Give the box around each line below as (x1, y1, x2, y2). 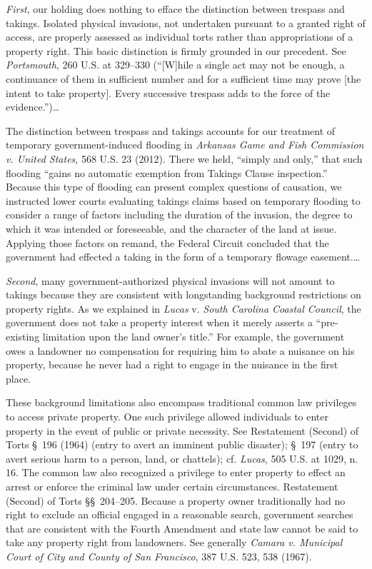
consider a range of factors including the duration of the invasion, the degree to (6, 207, 353, 222)
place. (6, 371, 31, 386)
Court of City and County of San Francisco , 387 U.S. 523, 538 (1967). (6, 548, 312, 563)
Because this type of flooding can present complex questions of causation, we (6, 179, 342, 194)
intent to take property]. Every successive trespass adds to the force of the (6, 85, 331, 100)
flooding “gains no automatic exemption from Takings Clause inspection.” (6, 165, 328, 180)
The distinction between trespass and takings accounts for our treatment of (6, 123, 336, 138)
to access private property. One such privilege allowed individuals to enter (6, 409, 329, 424)
